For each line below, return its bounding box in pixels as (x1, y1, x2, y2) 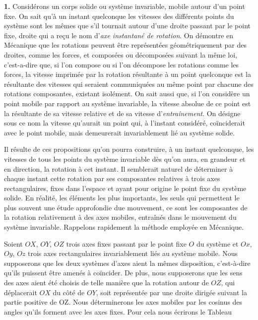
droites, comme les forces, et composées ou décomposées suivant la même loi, (4, 49, 237, 60)
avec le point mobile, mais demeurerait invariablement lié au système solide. (4, 127, 235, 137)
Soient (4, 238, 23, 249)
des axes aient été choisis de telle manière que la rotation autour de (4, 277, 209, 288)
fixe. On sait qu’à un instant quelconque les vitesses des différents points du (4, 10, 234, 21)
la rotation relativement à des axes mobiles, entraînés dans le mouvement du (4, 212, 237, 222)
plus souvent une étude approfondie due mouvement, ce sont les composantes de (4, 202, 248, 212)
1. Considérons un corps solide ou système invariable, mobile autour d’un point (4, 1, 245, 11)
